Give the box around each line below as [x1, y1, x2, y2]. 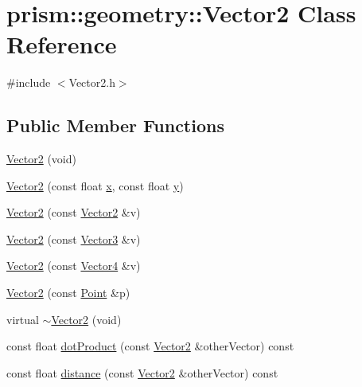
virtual [6, 311, 39, 327]
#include [6, 74, 51, 91]
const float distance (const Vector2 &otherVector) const [6, 364, 278, 381]
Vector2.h [68, 74, 115, 91]
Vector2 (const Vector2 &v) [6, 204, 141, 221]
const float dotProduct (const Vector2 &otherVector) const [6, 338, 294, 354]
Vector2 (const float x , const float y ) [6, 177, 184, 193]
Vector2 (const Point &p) [6, 284, 130, 301]
